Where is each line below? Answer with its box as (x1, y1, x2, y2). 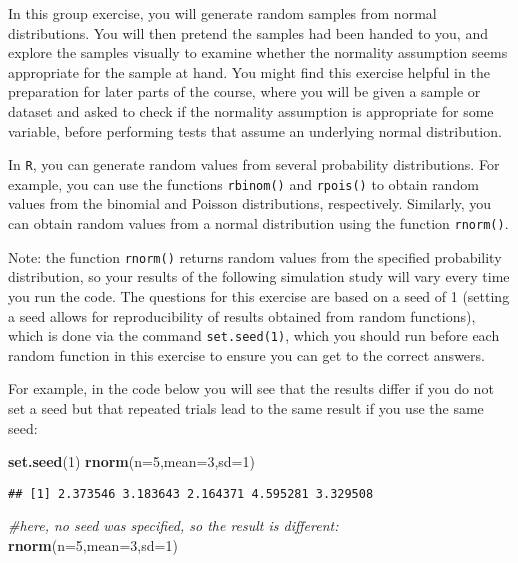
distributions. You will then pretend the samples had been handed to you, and (8, 22, 488, 43)
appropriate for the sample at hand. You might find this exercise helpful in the (8, 61, 490, 82)
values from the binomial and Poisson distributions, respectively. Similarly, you (8, 193, 492, 214)
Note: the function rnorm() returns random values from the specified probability (8, 246, 502, 267)
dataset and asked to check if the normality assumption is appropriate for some (8, 100, 494, 121)
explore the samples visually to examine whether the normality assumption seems (8, 42, 508, 63)
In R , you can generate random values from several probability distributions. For (8, 154, 500, 175)
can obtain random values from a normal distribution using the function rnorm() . (8, 213, 509, 234)
